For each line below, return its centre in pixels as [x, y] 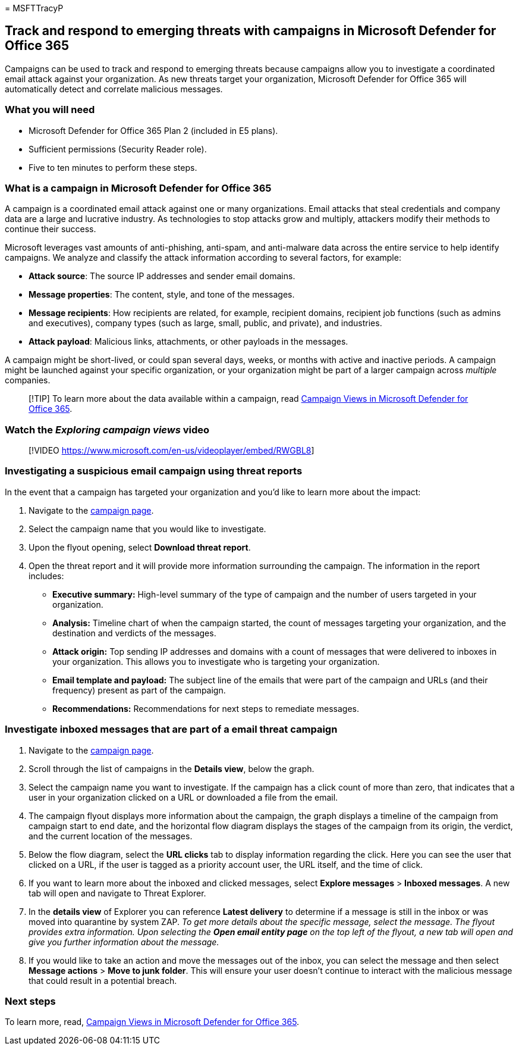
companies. [28, 380]
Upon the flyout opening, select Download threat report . [140, 547]
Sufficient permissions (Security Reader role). [118, 149]
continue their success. [51, 229]
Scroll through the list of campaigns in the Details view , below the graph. [172, 768]
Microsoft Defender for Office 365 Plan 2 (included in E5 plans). [153, 130]
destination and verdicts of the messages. [134, 633]
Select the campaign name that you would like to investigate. [147, 529]
